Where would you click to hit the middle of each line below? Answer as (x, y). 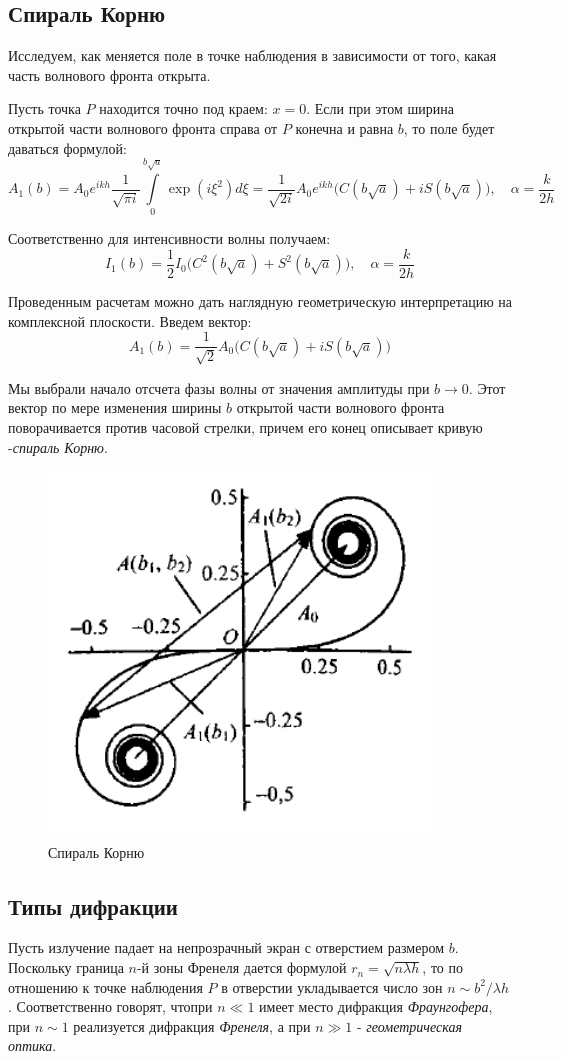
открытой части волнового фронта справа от (143, 127)
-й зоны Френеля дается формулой (241, 967)
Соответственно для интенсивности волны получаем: (169, 238)
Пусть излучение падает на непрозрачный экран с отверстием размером (226, 947)
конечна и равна (344, 127)
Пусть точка (44, 108)
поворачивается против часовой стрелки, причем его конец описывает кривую (245, 426)
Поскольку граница (66, 967)
